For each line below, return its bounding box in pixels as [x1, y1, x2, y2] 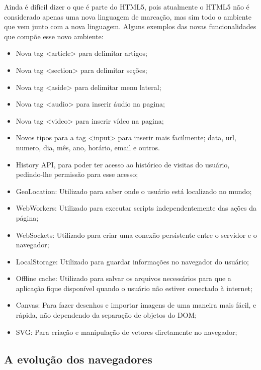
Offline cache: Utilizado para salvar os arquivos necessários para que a [16, 273, 231, 284]
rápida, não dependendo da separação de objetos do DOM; [16, 310, 197, 320]
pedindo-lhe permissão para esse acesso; [16, 169, 138, 179]
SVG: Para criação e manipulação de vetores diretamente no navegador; [16, 326, 237, 337]
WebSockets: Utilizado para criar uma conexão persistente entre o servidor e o [16, 229, 257, 240]
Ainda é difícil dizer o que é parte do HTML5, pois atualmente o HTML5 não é [4, 2, 249, 12]
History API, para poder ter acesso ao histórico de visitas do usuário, [16, 159, 230, 169]
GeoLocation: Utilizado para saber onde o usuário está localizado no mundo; [16, 186, 252, 196]
